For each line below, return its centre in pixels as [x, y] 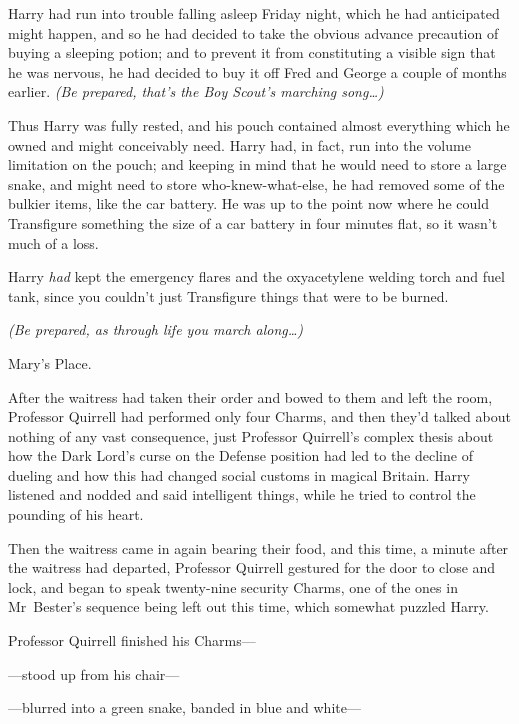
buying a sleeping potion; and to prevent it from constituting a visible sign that [252, 52]
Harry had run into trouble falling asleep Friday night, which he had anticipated [254, 13]
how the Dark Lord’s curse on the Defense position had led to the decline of [240, 455]
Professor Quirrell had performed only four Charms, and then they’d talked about [259, 416]
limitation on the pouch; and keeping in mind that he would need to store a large [257, 164]
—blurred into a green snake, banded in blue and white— [184, 707]
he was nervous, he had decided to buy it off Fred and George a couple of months [257, 71]
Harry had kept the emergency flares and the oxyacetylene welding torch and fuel [256, 276]
